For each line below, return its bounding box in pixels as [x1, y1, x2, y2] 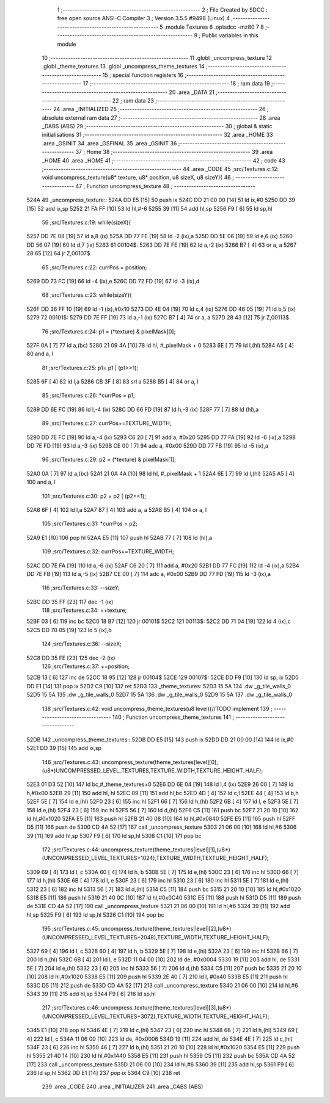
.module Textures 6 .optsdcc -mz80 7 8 [164, 23, 264, 31]
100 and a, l [26, 478, 56, 486]
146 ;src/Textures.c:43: [42, 758, 100, 766]
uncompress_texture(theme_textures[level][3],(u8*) [101, 1004, 232, 1011]
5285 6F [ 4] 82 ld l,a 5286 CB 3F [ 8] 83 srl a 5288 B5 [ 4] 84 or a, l [26, 378, 199, 385]
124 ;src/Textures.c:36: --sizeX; [42, 640, 122, 647]
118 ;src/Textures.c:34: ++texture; [42, 606, 127, 614]
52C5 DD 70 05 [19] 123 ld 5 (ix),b [26, 626, 112, 633]
